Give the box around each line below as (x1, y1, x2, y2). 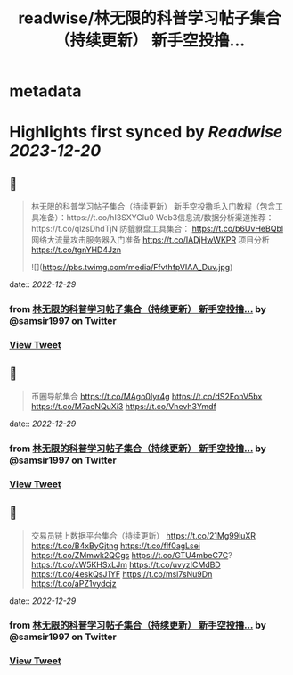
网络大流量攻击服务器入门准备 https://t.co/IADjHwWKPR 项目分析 (30, 235, 270, 245)
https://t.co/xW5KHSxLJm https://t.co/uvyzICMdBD (30, 559, 221, 570)
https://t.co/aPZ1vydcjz (30, 578, 117, 589)
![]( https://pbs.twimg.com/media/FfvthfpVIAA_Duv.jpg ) (30, 262, 233, 273)
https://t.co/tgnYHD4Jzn (30, 244, 122, 255)
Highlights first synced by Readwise (9, 122, 283, 143)
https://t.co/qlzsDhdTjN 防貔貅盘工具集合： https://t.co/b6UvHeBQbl (30, 224, 283, 235)
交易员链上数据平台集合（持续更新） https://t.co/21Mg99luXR (30, 530, 256, 540)
